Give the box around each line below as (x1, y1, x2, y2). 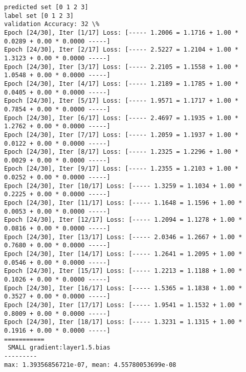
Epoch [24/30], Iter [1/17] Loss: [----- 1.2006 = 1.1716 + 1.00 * (4, 29, 239, 36)
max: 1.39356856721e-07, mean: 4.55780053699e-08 (4, 361, 176, 368)
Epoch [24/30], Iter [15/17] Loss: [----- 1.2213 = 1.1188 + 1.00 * (4, 267, 242, 275)
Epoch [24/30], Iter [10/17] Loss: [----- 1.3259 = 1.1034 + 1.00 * (4, 182, 242, 190)
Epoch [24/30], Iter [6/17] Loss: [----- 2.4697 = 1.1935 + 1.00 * (4, 114, 239, 122)
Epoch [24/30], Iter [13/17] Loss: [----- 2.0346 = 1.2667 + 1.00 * (4, 233, 242, 241)
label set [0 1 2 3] (4, 12, 74, 19)
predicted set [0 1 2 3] (4, 4, 88, 11)
